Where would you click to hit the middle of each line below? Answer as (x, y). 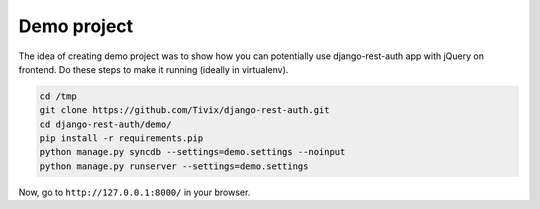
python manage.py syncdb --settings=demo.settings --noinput (192, 152)
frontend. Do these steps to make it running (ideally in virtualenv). (153, 69)
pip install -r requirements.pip (121, 138)
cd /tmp (58, 96)
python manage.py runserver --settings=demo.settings (174, 166)
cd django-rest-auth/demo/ (105, 124)
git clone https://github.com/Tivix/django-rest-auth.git (184, 110)
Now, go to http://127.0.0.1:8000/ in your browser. (134, 192)
